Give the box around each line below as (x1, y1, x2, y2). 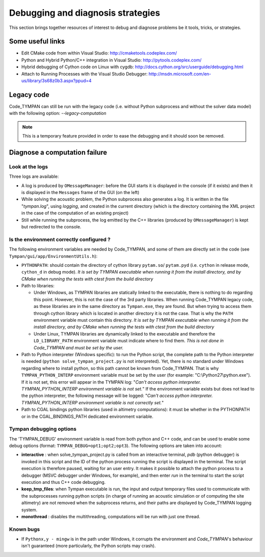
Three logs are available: (9, 173, 59, 179)
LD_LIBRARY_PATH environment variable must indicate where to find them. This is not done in (33, 338, 224, 344)
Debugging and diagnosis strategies (9, 7, 160, 18)
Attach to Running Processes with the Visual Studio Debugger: (21, 71, 148, 77)
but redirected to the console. (21, 223, 81, 229)
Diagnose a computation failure (9, 148, 107, 157)
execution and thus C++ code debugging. (21, 479, 106, 485)
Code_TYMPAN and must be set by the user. (33, 344, 124, 351)
